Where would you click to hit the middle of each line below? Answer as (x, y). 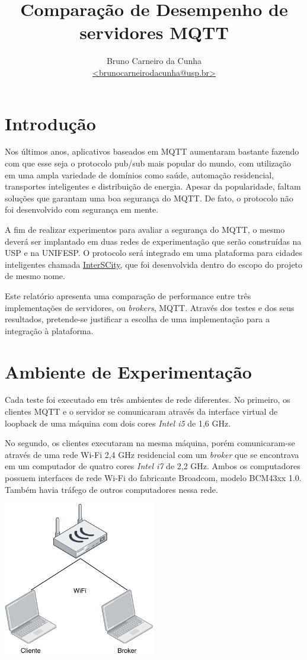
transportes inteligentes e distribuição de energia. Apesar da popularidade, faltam (153, 186)
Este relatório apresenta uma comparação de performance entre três (128, 295)
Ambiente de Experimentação (128, 371)
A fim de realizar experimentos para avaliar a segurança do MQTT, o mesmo (145, 229)
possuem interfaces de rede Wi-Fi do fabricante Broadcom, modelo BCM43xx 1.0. (153, 478)
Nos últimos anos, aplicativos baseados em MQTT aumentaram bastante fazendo (152, 151)
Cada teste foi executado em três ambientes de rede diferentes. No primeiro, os (148, 400)
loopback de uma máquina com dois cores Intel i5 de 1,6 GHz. (118, 423)
